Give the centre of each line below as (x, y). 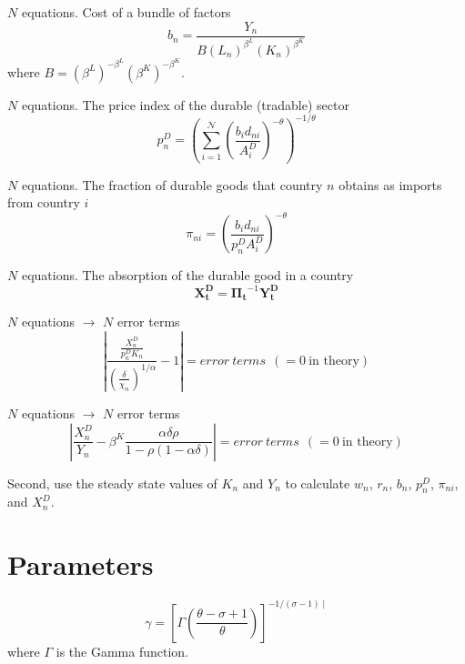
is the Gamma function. (122, 651)
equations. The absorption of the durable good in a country (187, 275)
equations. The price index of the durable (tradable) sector (185, 104)
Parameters (81, 564)
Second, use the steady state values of (112, 483)
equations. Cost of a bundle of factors (126, 12)
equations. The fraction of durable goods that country (172, 184)
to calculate (318, 483)
